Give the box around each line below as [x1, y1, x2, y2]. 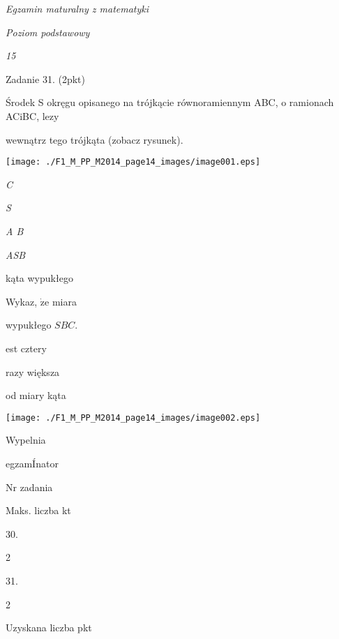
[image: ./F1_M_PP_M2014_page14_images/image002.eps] [6, 412, 261, 423]
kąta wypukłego [6, 271, 73, 285]
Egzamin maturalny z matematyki [6, 1, 149, 15]
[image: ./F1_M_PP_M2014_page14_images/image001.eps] [6, 157, 261, 167]
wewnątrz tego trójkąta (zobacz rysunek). [6, 132, 183, 146]
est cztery [6, 340, 47, 355]
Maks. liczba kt [6, 503, 71, 518]
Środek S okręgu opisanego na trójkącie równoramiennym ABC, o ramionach [6, 95, 334, 110]
